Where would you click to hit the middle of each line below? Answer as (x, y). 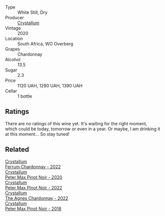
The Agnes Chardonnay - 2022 (37, 198)
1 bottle (25, 96)
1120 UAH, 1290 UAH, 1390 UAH (50, 86)
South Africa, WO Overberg (45, 44)
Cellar (11, 91)
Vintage (13, 28)
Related (17, 150)
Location (14, 38)
